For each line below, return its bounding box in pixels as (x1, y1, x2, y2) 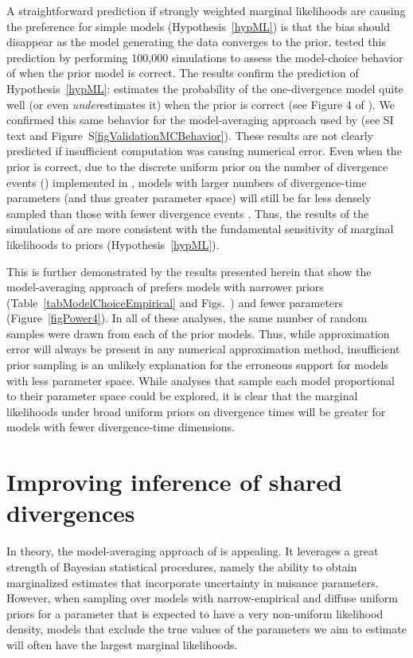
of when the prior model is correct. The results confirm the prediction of (6, 64, 359, 81)
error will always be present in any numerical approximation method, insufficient (6, 341, 400, 357)
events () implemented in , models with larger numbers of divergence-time (6, 173, 367, 190)
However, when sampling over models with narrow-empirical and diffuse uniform (6, 590, 399, 606)
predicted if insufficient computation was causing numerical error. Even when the (6, 142, 402, 159)
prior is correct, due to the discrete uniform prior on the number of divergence (6, 158, 388, 174)
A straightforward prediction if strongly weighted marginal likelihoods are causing (6, 2, 406, 18)
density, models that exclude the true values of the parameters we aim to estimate (6, 621, 407, 637)
